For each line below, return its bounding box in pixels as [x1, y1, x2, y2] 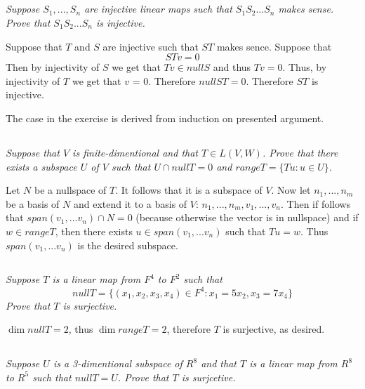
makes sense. [278, 1, 334, 16]
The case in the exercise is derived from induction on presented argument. [6, 110, 324, 125]
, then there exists [55, 223, 133, 238]
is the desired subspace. [77, 237, 178, 252]
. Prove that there [262, 145, 338, 159]
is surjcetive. [181, 369, 236, 384]
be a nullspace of [34, 183, 107, 197]
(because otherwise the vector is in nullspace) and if [135, 210, 359, 225]
